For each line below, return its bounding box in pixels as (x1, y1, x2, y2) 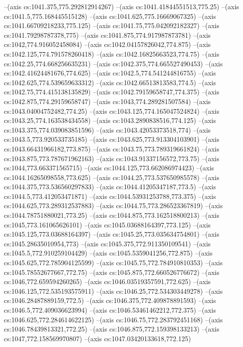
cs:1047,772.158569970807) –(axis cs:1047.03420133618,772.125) (4, 333, 191, 343)
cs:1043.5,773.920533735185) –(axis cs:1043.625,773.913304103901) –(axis (4, 134, 219, 144)
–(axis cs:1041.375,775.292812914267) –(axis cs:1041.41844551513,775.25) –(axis (4, 1, 239, 11)
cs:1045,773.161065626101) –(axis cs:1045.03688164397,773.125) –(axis (4, 219, 211, 229)
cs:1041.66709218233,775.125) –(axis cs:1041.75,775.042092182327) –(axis (4, 20, 219, 30)
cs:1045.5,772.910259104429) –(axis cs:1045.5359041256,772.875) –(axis (4, 248, 213, 258)
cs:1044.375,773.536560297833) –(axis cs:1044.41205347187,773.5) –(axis (4, 181, 216, 192)
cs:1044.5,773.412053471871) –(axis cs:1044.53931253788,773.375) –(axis (4, 191, 216, 201)
